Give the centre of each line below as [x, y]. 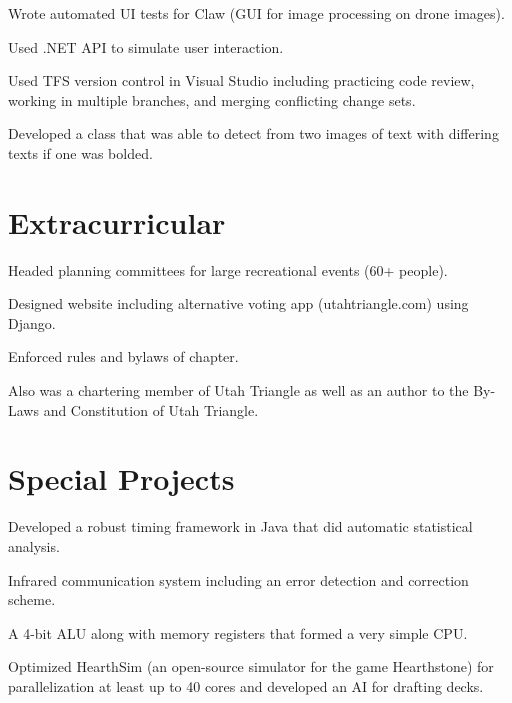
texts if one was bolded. [80, 152]
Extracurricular [117, 221]
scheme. [32, 599]
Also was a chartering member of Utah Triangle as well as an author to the [238, 390]
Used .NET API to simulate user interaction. [146, 46]
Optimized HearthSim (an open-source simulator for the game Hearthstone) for [251, 666]
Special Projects [121, 478]
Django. [32, 322]
